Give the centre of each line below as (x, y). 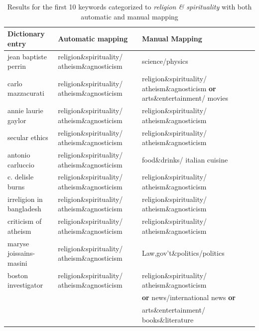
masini (17, 262)
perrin (17, 66)
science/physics (165, 61)
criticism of (25, 221)
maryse (18, 243)
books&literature (168, 319)
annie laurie (25, 110)
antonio (19, 154)
